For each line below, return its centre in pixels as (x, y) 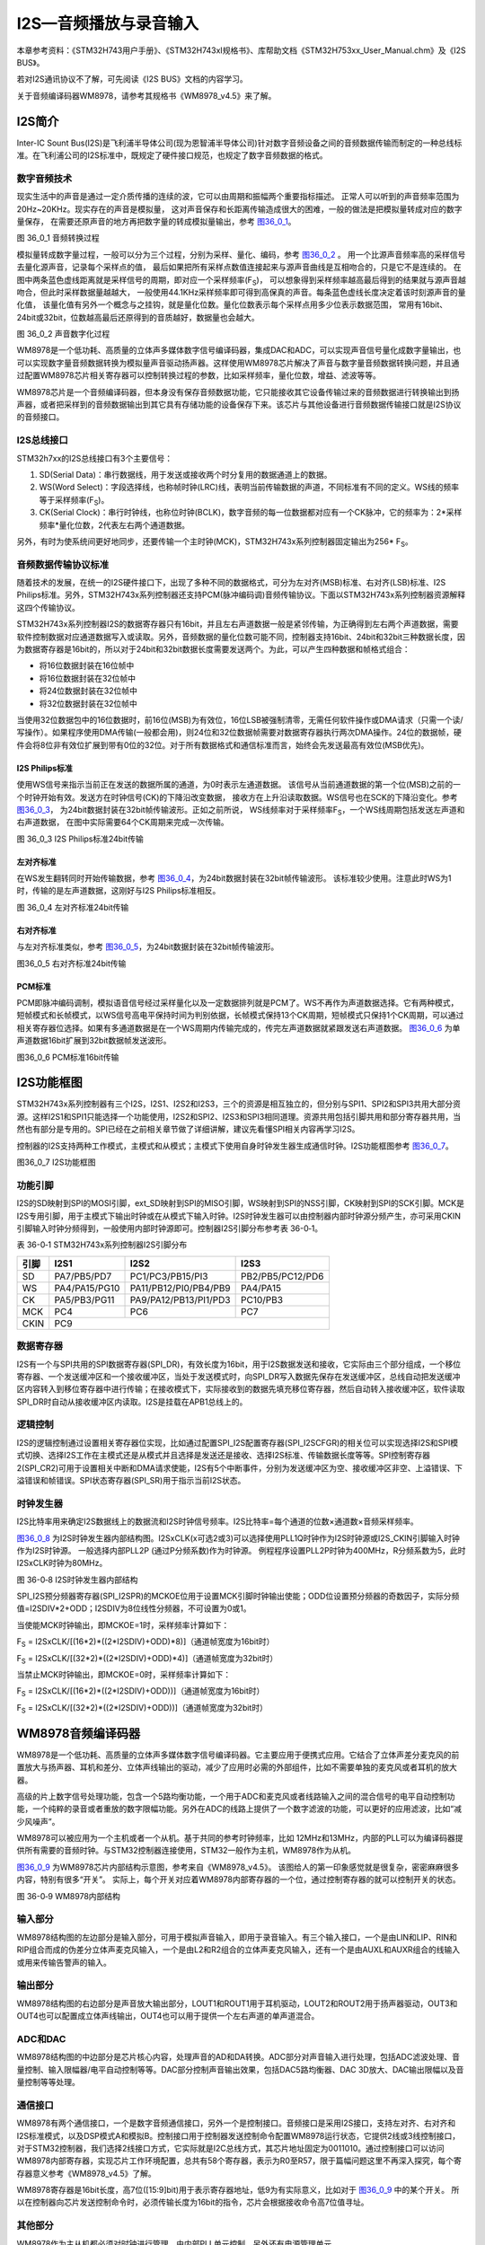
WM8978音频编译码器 (79, 1733)
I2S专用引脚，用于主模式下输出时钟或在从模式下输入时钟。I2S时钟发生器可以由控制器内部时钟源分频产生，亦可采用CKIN (239, 1216)
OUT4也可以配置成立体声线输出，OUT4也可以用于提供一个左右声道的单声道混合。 (168, 2016)
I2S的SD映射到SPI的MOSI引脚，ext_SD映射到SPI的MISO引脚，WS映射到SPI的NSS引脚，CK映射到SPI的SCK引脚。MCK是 (240, 1203)
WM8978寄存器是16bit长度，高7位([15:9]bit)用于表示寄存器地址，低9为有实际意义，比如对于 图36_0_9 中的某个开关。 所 (238, 2190)
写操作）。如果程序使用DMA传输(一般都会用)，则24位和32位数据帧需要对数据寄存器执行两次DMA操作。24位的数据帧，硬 (239, 733)
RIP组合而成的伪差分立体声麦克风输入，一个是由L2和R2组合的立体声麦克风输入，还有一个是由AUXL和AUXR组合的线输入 (238, 1950)
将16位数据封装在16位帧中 (87, 665)
